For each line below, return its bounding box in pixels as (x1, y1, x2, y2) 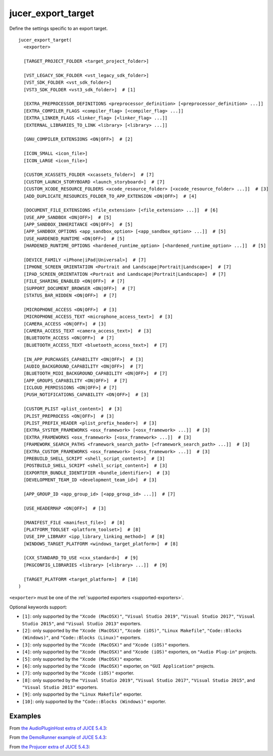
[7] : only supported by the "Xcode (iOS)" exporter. (22, 670, 134, 676)
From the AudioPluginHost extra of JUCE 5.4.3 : (9, 725, 108, 731)
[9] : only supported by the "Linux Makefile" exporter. (22, 691, 143, 697)
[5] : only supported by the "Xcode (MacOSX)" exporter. (22, 656, 143, 662)
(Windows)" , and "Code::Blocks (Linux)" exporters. (22, 634, 142, 641)
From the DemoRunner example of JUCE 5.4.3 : (9, 734, 107, 740)
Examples (9, 711, 41, 720)
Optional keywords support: (9, 604, 68, 610)
